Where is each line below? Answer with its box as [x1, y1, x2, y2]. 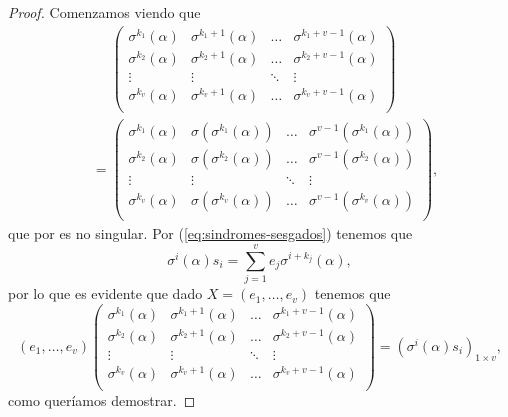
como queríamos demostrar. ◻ [8, 390, 196, 411]
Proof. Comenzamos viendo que [8, 2, 201, 22]
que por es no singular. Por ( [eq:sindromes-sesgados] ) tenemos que [8, 223, 413, 244]
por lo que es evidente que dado [8, 283, 203, 304]
